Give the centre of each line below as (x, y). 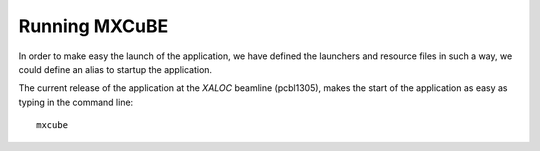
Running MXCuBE (93, 26)
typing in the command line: (76, 102)
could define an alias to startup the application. (115, 69)
